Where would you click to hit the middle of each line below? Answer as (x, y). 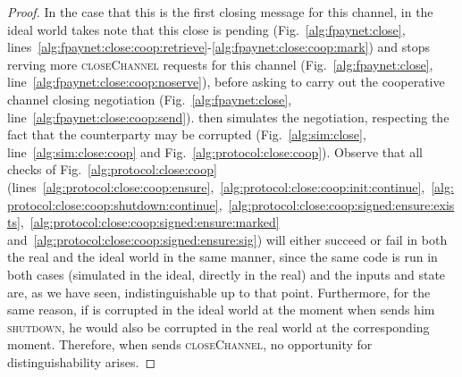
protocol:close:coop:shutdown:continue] (113, 204)
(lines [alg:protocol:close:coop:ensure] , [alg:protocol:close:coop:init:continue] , (216, 186)
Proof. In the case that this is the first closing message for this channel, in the (220, 12)
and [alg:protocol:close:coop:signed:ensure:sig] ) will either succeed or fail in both (227, 239)
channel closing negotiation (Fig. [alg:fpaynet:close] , (150, 99)
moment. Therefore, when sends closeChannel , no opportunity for (190, 344)
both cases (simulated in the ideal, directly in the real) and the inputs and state (227, 274)
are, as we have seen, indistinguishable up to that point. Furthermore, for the (219, 292)
